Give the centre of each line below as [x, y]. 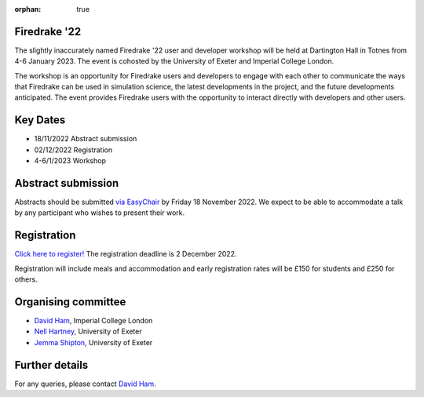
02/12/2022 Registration [73, 150]
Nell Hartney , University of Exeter [88, 331]
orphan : [28, 9]
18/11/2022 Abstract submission [86, 139]
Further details [51, 365]
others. [26, 279]
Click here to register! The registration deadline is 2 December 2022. [126, 254]
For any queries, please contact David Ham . [85, 384]
